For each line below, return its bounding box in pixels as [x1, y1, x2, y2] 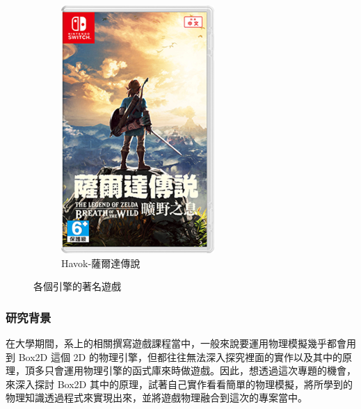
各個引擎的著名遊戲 [33, 279, 121, 294]
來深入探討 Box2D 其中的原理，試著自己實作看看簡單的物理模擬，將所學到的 [6, 376, 353, 391]
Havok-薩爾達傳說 [61, 255, 141, 270]
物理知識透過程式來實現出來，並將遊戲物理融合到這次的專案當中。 [6, 390, 307, 405]
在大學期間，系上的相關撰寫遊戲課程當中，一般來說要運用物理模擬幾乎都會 [6, 336, 346, 350]
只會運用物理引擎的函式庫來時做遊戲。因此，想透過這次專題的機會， [44, 363, 356, 378]
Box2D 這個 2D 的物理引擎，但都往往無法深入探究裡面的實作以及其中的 [18, 349, 342, 364]
